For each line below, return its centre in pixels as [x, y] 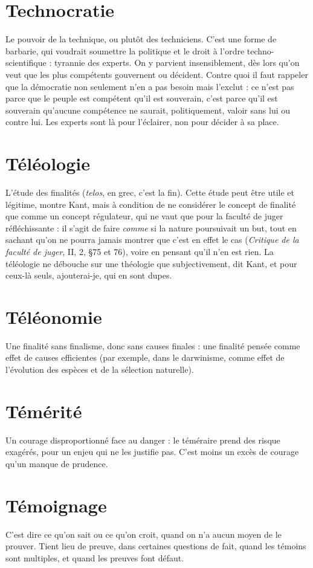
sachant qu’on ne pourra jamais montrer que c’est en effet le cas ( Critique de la [152, 240]
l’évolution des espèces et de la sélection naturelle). [100, 370]
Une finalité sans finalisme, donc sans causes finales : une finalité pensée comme [153, 345]
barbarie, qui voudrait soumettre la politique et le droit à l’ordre [125, 50]
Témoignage [56, 505]
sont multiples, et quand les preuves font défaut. [95, 557]
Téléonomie [54, 316]
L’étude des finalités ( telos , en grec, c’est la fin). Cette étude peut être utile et [150, 192]
